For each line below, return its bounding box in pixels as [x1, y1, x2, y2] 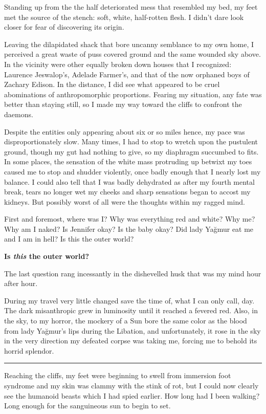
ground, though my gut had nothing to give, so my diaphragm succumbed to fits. [4, 146, 259, 157]
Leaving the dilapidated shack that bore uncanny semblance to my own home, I [4, 38, 254, 49]
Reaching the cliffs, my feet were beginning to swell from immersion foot [4, 370, 231, 381]
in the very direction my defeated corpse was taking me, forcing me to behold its [4, 335, 257, 346]
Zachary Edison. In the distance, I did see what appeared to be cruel [4, 79, 220, 90]
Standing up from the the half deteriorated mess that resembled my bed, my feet [4, 2, 258, 12]
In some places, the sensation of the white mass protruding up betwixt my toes [4, 156, 252, 167]
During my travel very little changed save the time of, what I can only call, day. [4, 295, 255, 306]
